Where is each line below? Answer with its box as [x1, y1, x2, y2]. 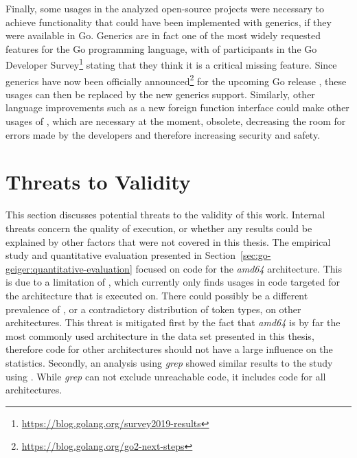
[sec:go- [240, 248, 271, 262]
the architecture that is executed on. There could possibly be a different [5, 288, 308, 302]
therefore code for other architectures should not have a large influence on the [5, 342, 333, 356]
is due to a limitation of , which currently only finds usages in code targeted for [5, 275, 340, 289]
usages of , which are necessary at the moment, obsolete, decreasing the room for [5, 114, 346, 128]
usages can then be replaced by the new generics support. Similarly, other [5, 87, 315, 101]
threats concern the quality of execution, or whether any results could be [5, 220, 312, 235]
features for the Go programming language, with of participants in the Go [5, 41, 317, 56]
